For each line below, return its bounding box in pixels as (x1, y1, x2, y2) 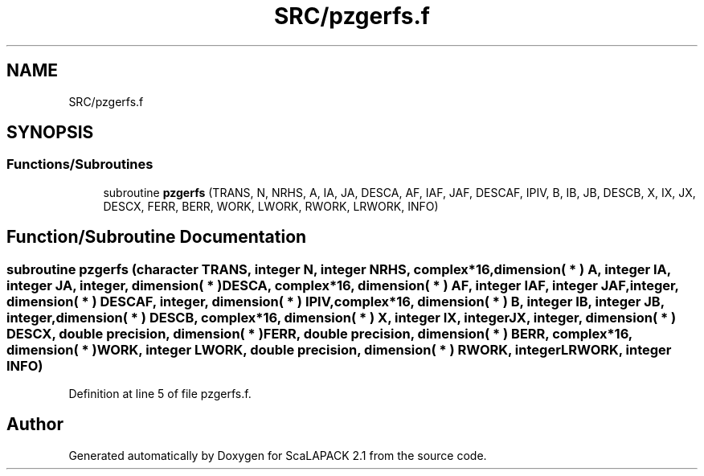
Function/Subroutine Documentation (6, 227, 307, 248)
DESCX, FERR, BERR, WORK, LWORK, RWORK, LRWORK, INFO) (103, 199, 439, 213)
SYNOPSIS (6, 122, 94, 143)
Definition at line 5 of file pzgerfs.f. (68, 387, 252, 401)
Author (6, 414, 63, 435)
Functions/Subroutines (6, 156, 153, 173)
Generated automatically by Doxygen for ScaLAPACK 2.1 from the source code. (68, 448, 487, 462)
